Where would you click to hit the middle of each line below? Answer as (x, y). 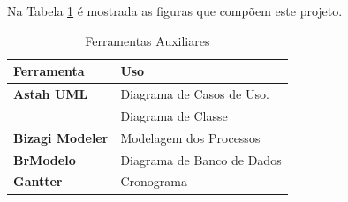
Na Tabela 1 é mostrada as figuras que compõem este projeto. (175, 11)
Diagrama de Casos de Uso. (195, 94)
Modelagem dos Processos (190, 137)
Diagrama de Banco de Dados (201, 159)
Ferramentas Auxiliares (148, 40)
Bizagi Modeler (61, 137)
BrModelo (45, 159)
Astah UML (51, 94)
